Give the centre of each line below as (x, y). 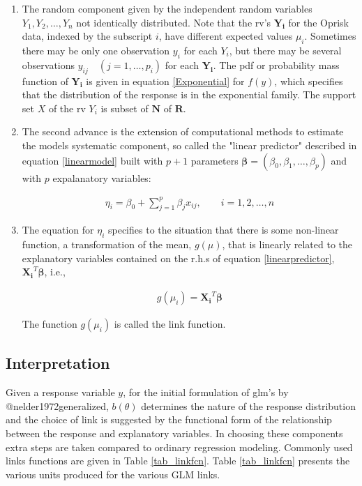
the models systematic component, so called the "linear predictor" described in (189, 145)
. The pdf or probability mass (276, 64)
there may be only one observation (96, 50)
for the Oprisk (318, 22)
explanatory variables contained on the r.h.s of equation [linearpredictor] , (178, 258)
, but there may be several (285, 50)
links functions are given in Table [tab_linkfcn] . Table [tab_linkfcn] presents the (178, 461)
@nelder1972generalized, (57, 405)
